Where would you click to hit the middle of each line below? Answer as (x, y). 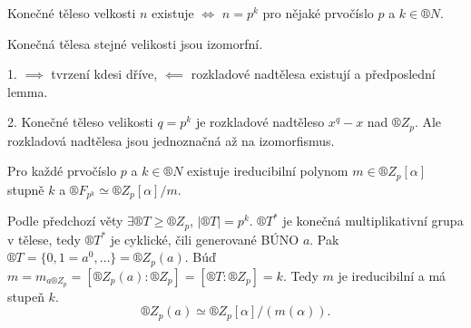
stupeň (26, 296)
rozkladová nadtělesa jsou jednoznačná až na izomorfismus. (171, 140)
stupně (26, 189)
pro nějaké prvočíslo (318, 13)
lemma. (28, 91)
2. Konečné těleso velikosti (80, 122)
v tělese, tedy (44, 239)
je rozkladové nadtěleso (260, 122)
